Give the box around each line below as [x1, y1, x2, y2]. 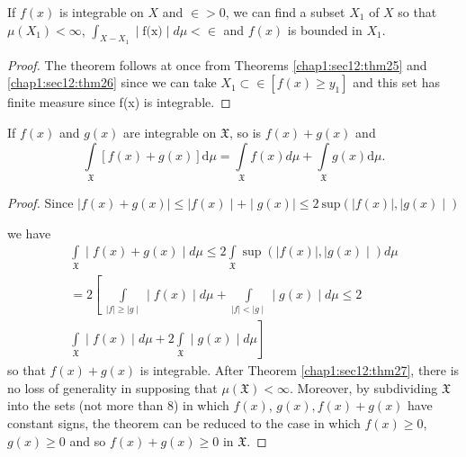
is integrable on [59, 3, 144, 21]
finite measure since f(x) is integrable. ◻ [7, 93, 231, 112]
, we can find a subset [225, 3, 345, 21]
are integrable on [123, 122, 217, 141]
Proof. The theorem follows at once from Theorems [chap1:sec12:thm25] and [7, 55, 427, 74]
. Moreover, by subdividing [290, 378, 438, 397]
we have [7, 223, 51, 242]
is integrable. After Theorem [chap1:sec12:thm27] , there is [139, 361, 460, 380]
